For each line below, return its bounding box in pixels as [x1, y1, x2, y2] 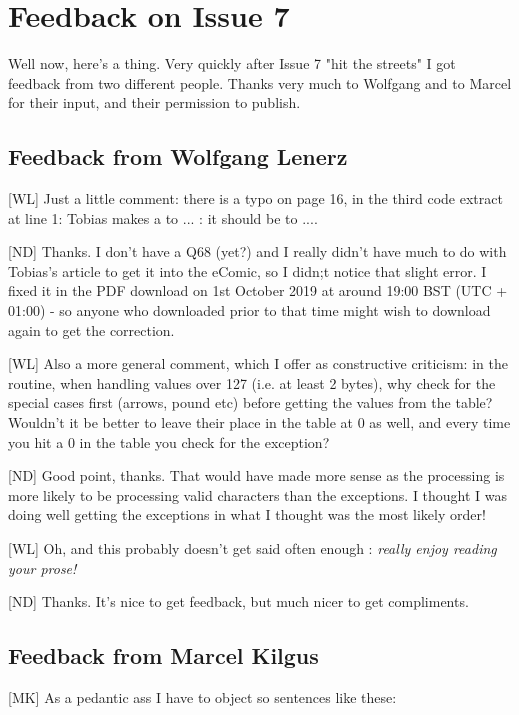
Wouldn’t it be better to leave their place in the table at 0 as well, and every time [8, 412, 511, 433]
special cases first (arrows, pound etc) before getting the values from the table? [8, 392, 493, 413]
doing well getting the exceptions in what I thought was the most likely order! [8, 504, 486, 525]
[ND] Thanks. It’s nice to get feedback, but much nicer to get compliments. [8, 591, 469, 612]
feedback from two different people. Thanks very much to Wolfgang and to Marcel [8, 72, 512, 93]
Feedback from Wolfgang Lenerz [8, 141, 348, 172]
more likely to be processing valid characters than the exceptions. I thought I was [8, 484, 508, 505]
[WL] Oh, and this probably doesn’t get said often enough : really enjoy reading [8, 538, 497, 559]
